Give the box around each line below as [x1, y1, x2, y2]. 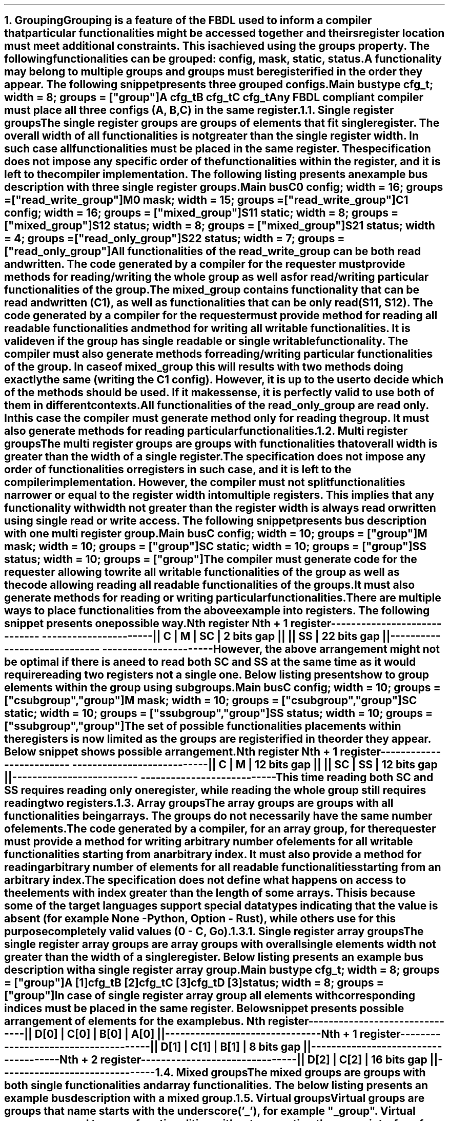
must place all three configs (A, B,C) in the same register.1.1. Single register [4, 104, 394, 117]
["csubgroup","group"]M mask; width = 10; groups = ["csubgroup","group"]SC [4, 694, 417, 707]
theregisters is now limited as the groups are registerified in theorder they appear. [4, 732, 431, 746]
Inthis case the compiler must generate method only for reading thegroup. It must [4, 412, 430, 425]
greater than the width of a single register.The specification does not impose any [4, 450, 426, 463]
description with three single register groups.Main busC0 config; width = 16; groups [4, 181, 443, 194]
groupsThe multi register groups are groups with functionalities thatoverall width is [4, 437, 438, 451]
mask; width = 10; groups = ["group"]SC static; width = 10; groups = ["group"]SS [4, 540, 427, 553]
